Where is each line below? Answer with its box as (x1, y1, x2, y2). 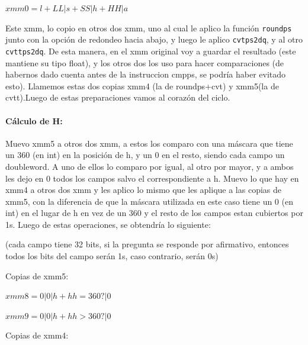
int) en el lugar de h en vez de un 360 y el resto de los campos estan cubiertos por (5, 207, 303, 219)
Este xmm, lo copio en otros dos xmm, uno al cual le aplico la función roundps (5, 21, 292, 34)
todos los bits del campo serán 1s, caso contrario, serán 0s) (5, 250, 219, 262)
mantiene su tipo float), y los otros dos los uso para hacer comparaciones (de (5, 56, 284, 69)
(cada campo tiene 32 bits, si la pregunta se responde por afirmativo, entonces (5, 238, 289, 250)
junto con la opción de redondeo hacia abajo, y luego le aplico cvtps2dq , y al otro (5, 33, 303, 46)
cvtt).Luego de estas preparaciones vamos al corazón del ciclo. (5, 91, 230, 104)
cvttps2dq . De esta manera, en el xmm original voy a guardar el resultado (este (5, 44, 296, 57)
